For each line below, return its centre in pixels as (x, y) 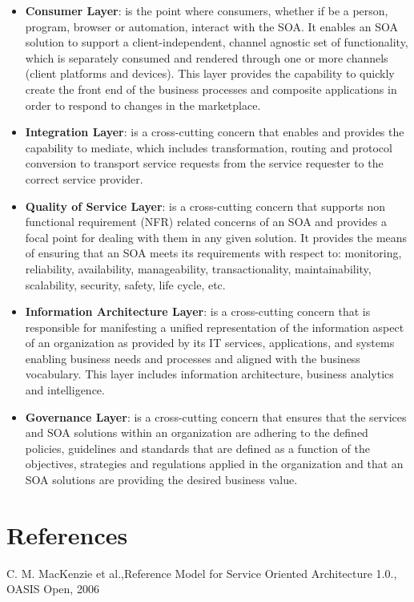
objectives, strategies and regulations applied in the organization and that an (214, 464)
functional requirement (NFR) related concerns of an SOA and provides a (206, 222)
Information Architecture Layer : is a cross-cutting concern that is (198, 311)
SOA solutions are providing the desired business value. (161, 480)
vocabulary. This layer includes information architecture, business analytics (209, 374)
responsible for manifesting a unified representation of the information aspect (215, 327)
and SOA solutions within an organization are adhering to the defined (197, 432)
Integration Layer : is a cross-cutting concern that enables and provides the (215, 132)
